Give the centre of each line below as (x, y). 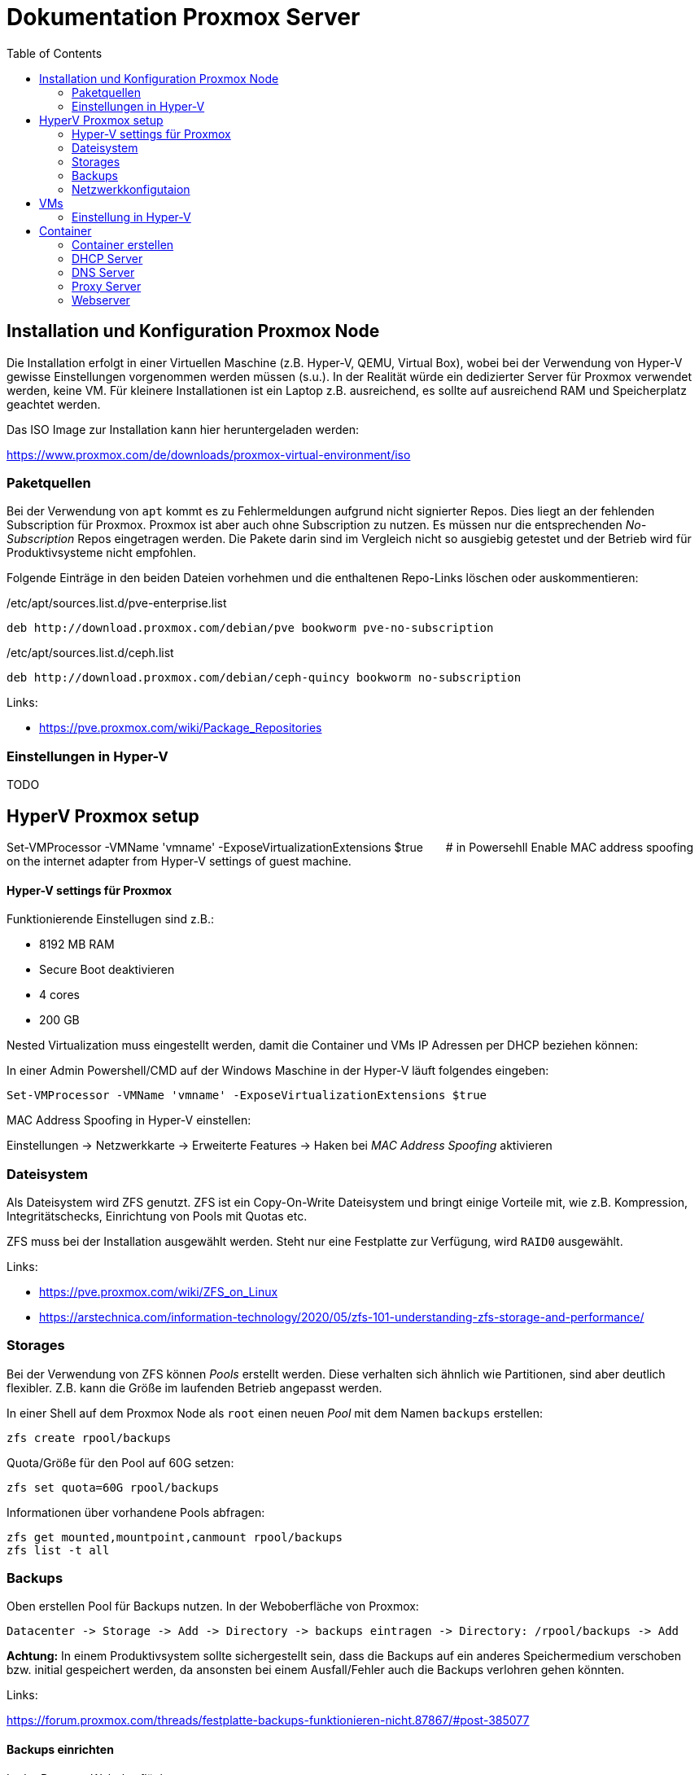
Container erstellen (123, 244)
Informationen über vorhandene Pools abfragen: (136, 1512)
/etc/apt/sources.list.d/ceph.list (90, 653)
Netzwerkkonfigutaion (131, 189)
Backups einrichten (60, 1750)
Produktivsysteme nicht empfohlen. (102, 553)
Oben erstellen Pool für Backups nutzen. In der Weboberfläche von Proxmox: (213, 1606)
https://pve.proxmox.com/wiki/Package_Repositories (181, 728)
